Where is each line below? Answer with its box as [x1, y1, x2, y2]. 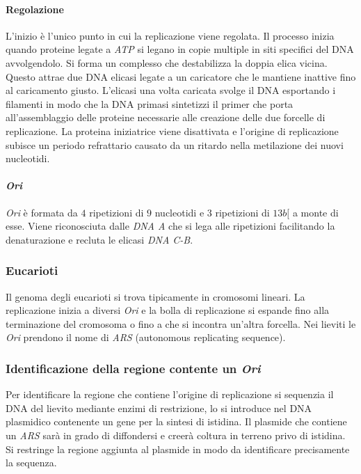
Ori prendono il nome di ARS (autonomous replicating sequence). [6, 330, 286, 345]
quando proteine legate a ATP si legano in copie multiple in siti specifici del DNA [6, 42, 354, 56]
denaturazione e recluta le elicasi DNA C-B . [6, 232, 193, 246]
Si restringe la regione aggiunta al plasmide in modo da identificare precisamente [6, 441, 350, 456]
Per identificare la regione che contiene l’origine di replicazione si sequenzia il [6, 387, 334, 402]
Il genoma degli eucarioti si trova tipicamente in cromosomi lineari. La [6, 289, 305, 303]
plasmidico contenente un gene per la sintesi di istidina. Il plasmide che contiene [6, 414, 347, 429]
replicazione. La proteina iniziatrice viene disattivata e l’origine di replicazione [6, 123, 339, 138]
